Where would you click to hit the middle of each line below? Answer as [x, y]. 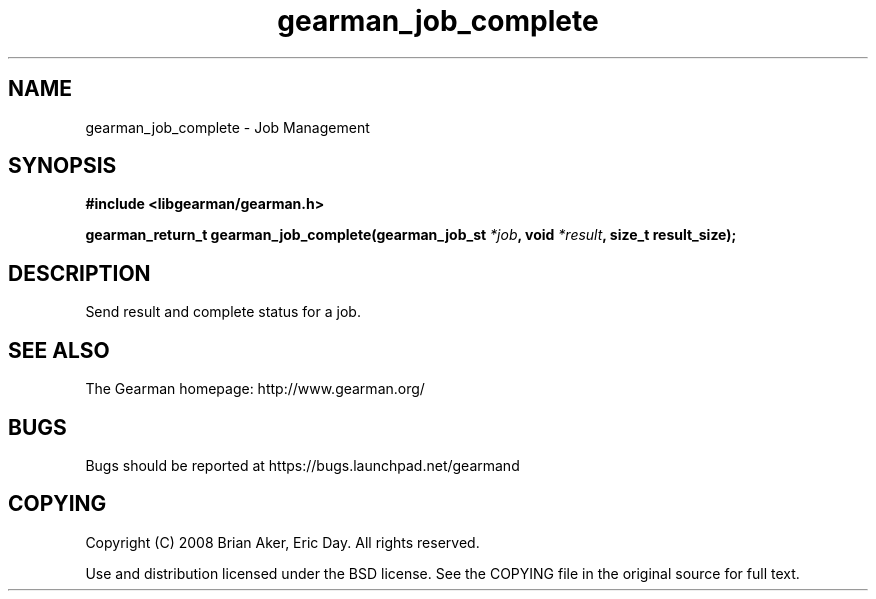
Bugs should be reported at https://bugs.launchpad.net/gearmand [302, 465]
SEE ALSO [59, 350]
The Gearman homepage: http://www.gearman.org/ [255, 389]
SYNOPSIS [62, 166]
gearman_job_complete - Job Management [227, 127]
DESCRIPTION [79, 273]
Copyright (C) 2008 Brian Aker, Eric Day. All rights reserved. [282, 542]
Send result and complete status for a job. [223, 312]
